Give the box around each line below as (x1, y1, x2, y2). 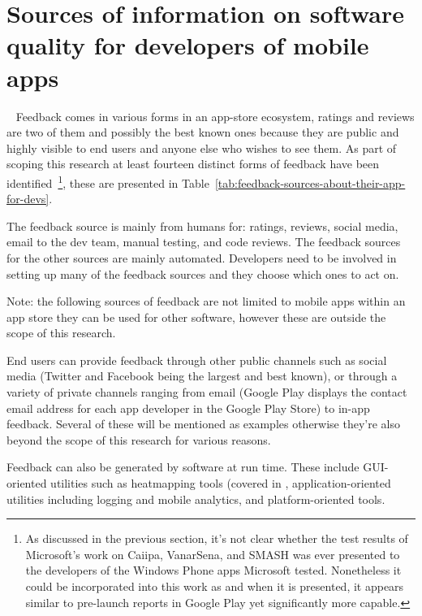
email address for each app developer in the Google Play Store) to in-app (6, 399, 370, 416)
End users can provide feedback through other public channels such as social (6, 351, 387, 368)
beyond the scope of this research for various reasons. (6, 431, 271, 448)
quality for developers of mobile (6, 28, 369, 62)
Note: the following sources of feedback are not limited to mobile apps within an (6, 293, 406, 310)
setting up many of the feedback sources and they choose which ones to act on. (6, 265, 399, 282)
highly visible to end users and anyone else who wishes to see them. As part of (6, 139, 397, 156)
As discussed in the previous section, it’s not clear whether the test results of (25, 530, 408, 547)
